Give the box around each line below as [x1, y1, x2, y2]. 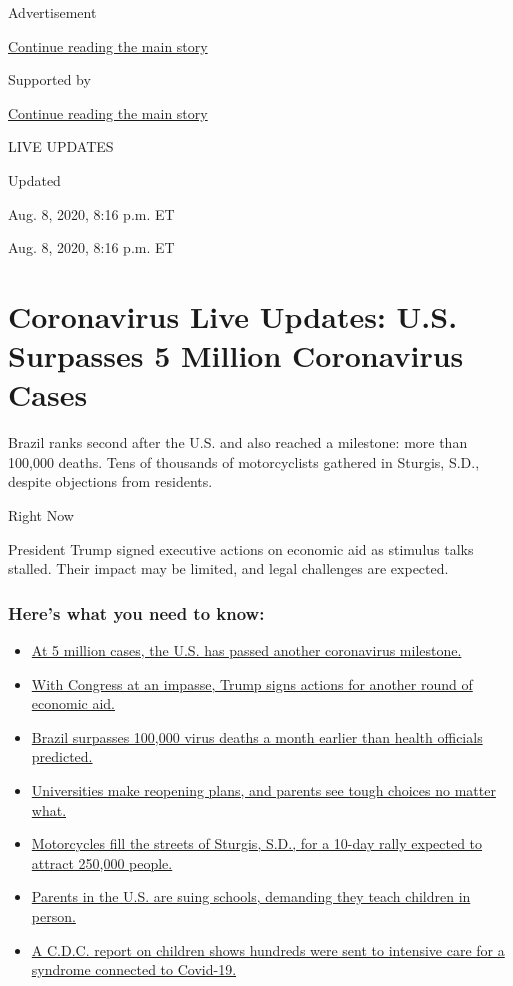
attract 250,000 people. [31, 852, 173, 873]
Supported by [8, 69, 91, 90]
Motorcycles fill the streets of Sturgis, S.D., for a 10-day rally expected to [31, 833, 483, 854]
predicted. [31, 746, 93, 767]
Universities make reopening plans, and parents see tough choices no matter [31, 780, 496, 800]
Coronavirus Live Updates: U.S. [8, 295, 458, 336]
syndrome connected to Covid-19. [31, 959, 237, 980]
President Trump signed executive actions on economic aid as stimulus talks [8, 538, 474, 559]
